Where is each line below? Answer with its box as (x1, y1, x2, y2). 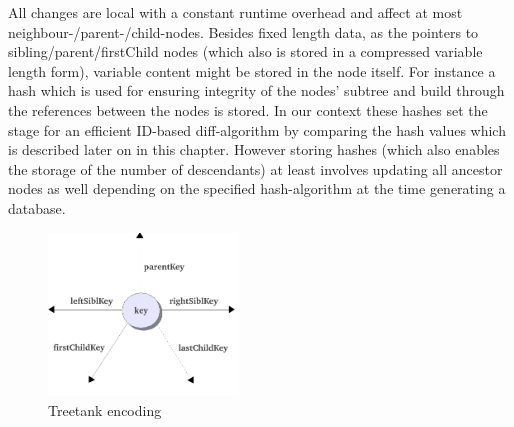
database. (8, 197, 66, 218)
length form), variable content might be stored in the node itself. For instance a (8, 60, 496, 81)
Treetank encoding (48, 400, 162, 421)
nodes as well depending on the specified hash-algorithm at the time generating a (8, 178, 506, 199)
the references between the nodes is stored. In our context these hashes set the (8, 99, 488, 120)
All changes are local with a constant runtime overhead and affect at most (8, 2, 463, 22)
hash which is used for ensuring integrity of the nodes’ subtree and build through (8, 80, 505, 101)
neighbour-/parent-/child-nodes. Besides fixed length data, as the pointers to (8, 21, 479, 42)
